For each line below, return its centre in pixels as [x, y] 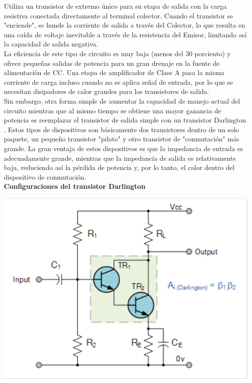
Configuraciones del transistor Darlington [75, 186]
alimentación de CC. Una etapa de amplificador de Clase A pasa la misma [114, 72]
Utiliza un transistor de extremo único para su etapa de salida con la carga [115, 6]
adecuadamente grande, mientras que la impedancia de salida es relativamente [120, 158]
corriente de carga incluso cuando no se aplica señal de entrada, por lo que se [118, 82]
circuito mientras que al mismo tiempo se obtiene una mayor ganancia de [113, 110]
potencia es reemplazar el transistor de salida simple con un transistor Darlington [125, 120]
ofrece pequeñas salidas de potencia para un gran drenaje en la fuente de [112, 63]
